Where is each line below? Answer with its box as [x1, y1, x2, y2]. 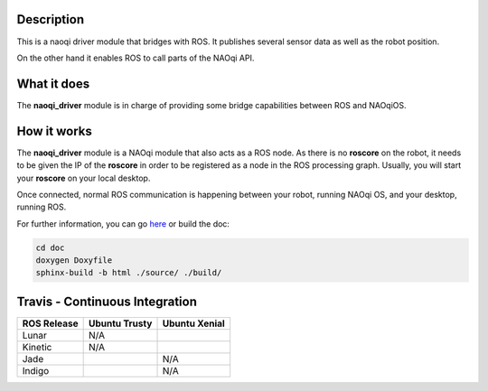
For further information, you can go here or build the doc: [16, 218, 230, 229]
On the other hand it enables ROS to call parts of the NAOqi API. [16, 52, 255, 63]
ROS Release [22, 317, 79, 330]
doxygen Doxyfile [35, 256, 113, 265]
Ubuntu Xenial [162, 317, 225, 330]
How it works [16, 123, 92, 139]
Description [16, 12, 85, 27]
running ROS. [16, 201, 67, 212]
